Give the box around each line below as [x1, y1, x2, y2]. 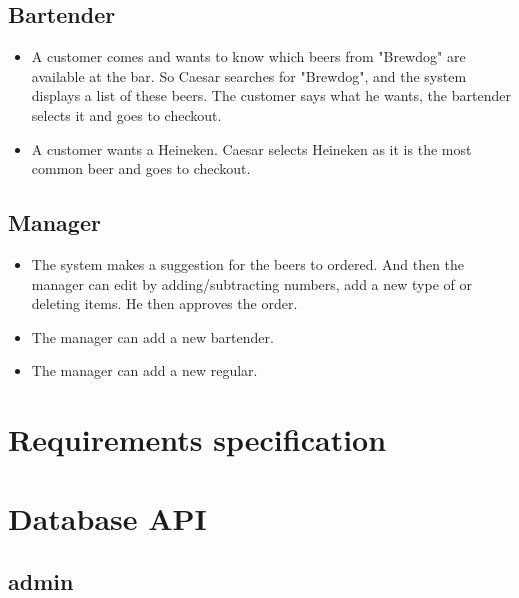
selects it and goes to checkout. [31, 104, 222, 125]
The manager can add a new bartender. [31, 326, 274, 347]
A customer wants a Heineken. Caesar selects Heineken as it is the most [31, 138, 472, 159]
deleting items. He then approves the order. [31, 293, 298, 314]
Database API [8, 497, 207, 538]
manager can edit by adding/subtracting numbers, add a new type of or [31, 273, 472, 294]
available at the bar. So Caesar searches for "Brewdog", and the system [31, 65, 467, 86]
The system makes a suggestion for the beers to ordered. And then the [31, 253, 465, 274]
